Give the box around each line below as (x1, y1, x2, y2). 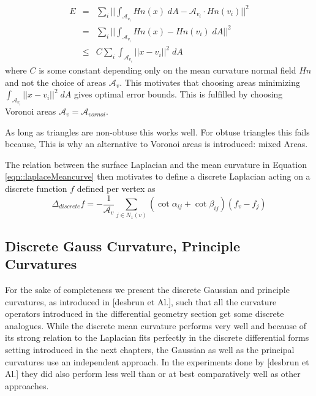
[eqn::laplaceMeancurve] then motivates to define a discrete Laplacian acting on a (5, 170, 310, 183)
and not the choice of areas (5, 75, 106, 88)
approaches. (5, 379, 49, 392)
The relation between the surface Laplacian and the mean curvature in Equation (5, 158, 307, 170)
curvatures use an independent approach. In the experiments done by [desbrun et (5, 355, 309, 368)
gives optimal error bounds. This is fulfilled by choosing (73, 88, 283, 101)
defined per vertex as (77, 181, 156, 194)
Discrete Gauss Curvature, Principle (5, 236, 240, 255)
